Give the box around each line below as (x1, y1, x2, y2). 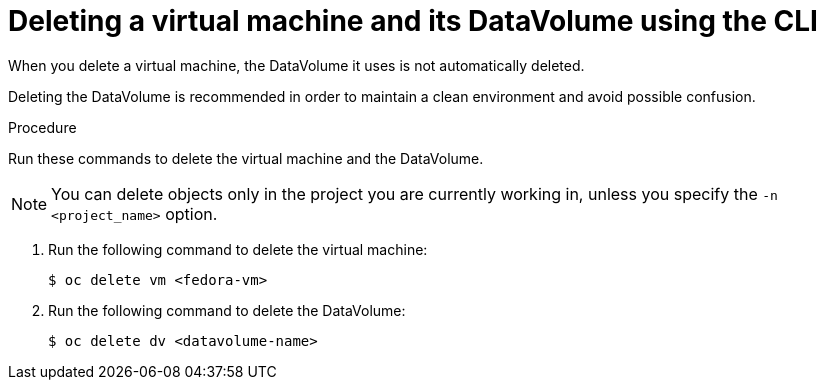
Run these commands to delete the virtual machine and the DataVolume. (8, 149, 484, 167)
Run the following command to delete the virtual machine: (48, 240, 428, 258)
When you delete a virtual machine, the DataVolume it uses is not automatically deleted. (8, 56, 585, 74)
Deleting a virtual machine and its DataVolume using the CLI (8, 4, 818, 38)
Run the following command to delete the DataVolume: (48, 301, 406, 319)
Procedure (8, 118, 77, 136)
